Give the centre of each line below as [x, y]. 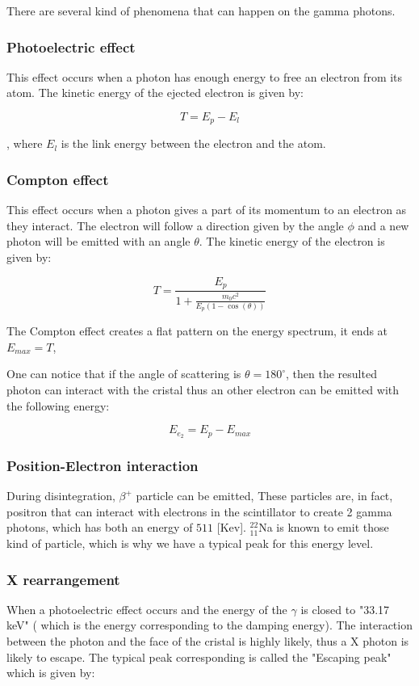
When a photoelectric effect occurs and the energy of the [147, 609]
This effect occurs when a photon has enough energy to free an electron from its [205, 76]
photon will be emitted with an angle [98, 241]
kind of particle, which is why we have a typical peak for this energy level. [190, 543]
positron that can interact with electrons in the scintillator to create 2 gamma [199, 511]
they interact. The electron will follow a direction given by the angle [175, 225]
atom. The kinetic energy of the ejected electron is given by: [155, 93]
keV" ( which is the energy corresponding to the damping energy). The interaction [209, 625]
